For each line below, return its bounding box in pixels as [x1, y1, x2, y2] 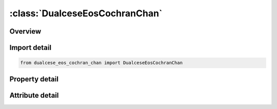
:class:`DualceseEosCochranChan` [9, 8, 163, 19]
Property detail [9, 74, 59, 84]
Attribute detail [9, 91, 59, 99]
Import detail [9, 43, 51, 52]
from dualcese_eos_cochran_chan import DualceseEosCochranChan [20, 60, 183, 66]
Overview [9, 27, 42, 36]
